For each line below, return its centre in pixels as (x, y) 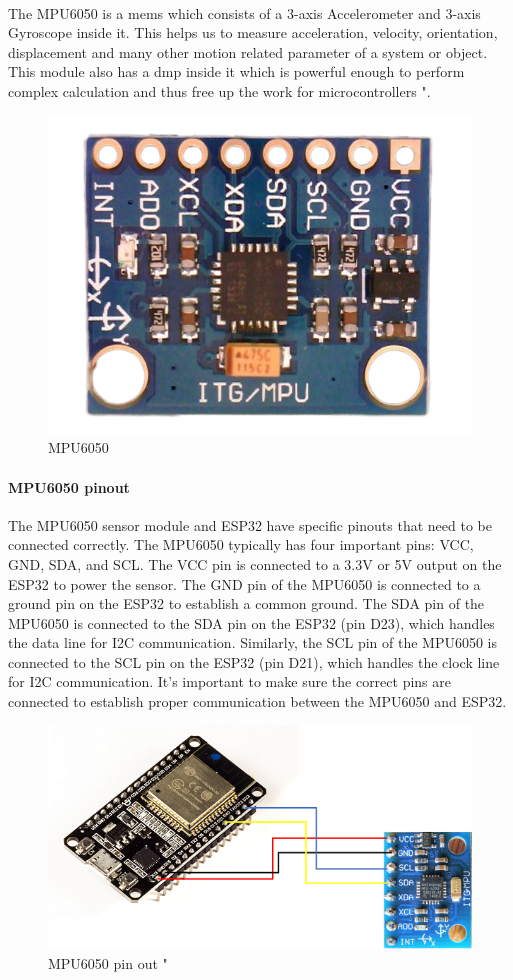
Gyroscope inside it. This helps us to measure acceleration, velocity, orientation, (253, 32)
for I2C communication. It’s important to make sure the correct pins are (229, 681)
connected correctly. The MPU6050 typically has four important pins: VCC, (241, 544)
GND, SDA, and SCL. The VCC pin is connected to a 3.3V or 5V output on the (255, 563)
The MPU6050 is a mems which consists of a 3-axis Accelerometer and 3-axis (244, 12)
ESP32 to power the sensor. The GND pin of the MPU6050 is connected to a (244, 583)
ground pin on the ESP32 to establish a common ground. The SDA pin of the (246, 603)
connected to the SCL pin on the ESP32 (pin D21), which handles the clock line (254, 661)
